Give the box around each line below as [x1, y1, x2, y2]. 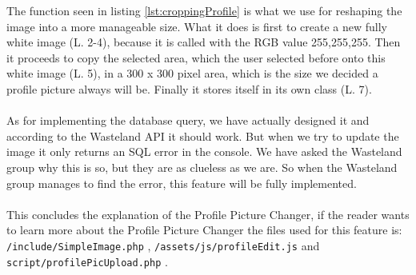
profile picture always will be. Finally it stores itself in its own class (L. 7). [6, 80, 372, 97]
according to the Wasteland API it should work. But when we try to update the [6, 127, 399, 144]
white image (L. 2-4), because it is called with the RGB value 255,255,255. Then [6, 34, 401, 50]
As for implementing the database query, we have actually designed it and [6, 112, 370, 129]
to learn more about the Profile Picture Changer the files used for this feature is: [6, 221, 402, 238]
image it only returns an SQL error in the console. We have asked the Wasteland [6, 143, 402, 160]
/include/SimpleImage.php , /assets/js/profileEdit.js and [6, 237, 320, 253]
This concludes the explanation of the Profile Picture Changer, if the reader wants [6, 205, 410, 222]
